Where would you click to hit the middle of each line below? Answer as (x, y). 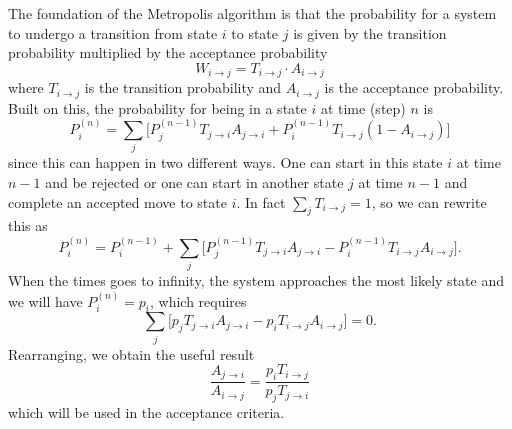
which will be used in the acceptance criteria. (146, 411)
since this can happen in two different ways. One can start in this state (225, 162)
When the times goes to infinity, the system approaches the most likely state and (256, 280)
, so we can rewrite (429, 201)
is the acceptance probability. (414, 87)
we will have (45, 300)
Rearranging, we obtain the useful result (131, 353)
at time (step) (363, 107)
